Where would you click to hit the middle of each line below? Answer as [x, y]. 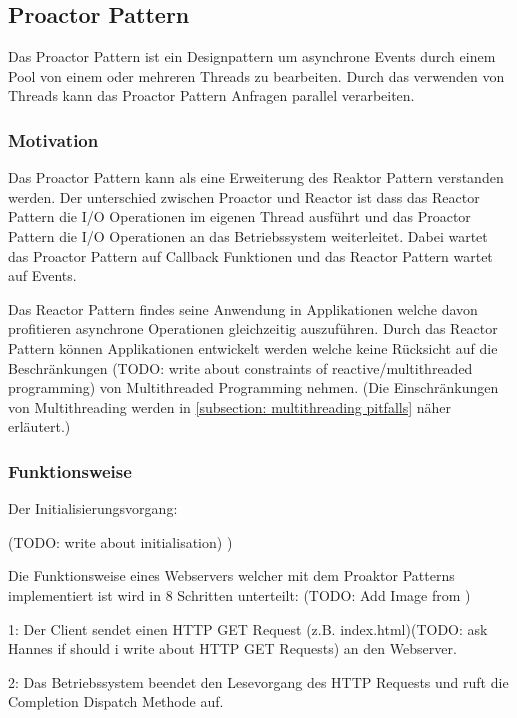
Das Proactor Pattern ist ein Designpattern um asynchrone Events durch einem [252, 56]
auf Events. [42, 275]
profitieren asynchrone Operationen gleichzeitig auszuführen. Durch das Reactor [253, 328]
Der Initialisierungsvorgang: [93, 508]
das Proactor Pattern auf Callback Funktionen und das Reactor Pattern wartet [250, 255]
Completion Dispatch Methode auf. [116, 701]
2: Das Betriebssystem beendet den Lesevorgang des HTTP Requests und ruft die [258, 681]
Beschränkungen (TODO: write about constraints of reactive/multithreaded [240, 367]
